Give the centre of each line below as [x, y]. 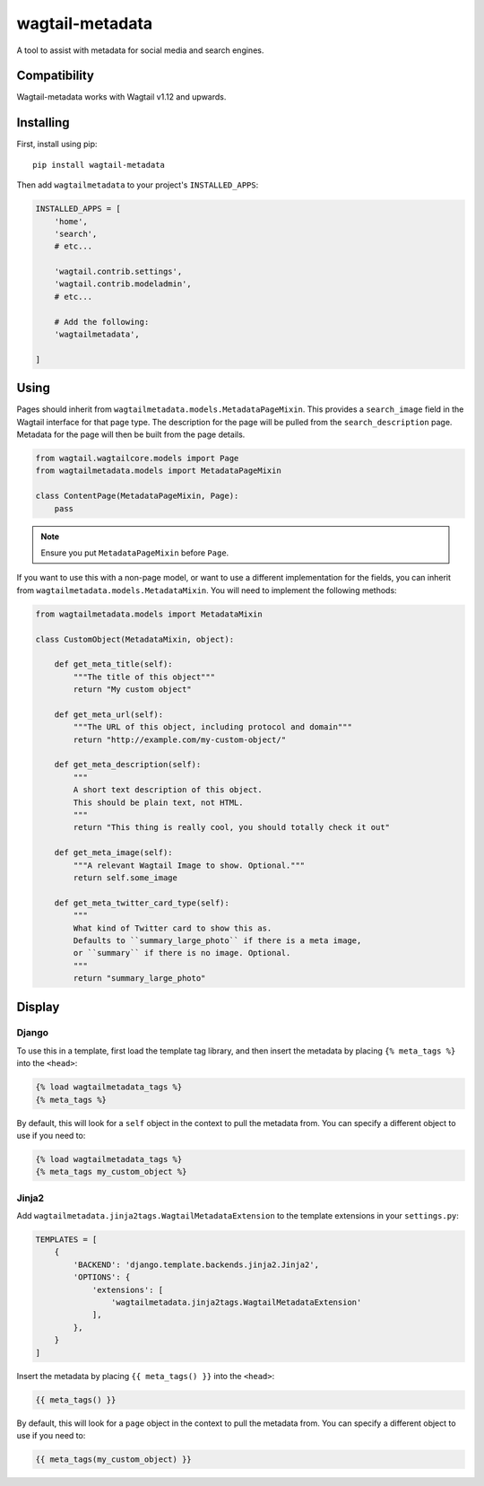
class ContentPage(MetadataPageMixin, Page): [137, 496]
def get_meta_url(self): [109, 714]
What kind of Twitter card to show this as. [173, 928]
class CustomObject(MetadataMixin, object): [135, 639]
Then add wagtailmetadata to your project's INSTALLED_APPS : [138, 185]
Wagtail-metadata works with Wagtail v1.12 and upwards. [121, 97]
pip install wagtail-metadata [99, 165]
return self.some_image [125, 878]
